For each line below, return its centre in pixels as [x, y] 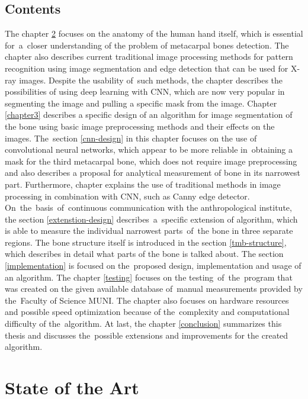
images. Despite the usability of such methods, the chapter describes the [151, 80]
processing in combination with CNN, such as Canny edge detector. [127, 196]
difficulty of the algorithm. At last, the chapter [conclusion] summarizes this [143, 324]
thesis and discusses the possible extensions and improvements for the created [147, 335]
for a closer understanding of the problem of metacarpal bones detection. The [147, 45]
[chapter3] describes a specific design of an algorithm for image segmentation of [149, 115]
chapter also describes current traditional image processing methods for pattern [149, 57]
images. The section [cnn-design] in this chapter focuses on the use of [131, 138]
